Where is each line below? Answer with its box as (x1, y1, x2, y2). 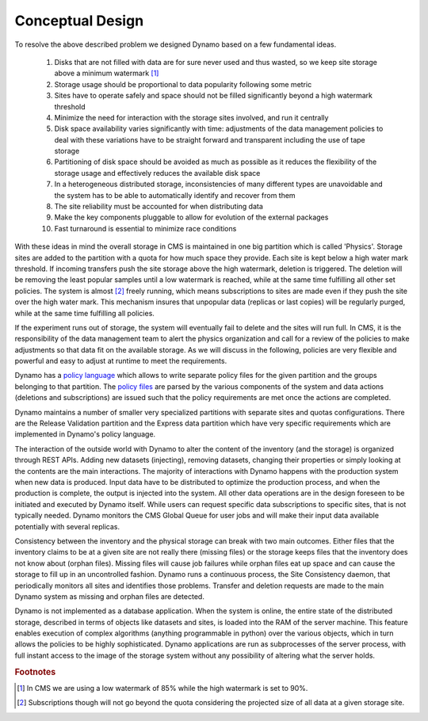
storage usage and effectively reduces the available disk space (54, 168, 261, 177)
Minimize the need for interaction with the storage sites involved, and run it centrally (54, 113, 329, 122)
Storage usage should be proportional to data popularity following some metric (54, 79, 312, 89)
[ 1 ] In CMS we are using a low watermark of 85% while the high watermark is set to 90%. (17, 683, 308, 692)
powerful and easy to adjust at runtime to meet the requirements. (14, 357, 227, 366)
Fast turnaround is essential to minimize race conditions (54, 223, 237, 233)
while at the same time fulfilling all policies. (14, 308, 155, 318)
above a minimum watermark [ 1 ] (54, 68, 159, 78)
